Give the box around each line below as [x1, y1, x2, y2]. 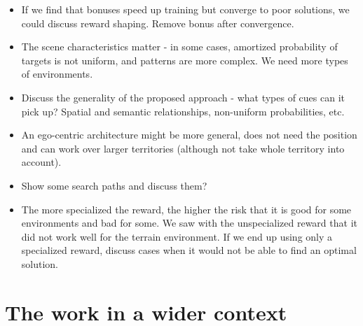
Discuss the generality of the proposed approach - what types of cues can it [21, 90, 345, 104]
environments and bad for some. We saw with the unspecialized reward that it [21, 215, 357, 230]
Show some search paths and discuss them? [21, 178, 207, 192]
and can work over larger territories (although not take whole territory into [21, 141, 345, 155]
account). [21, 155, 62, 169]
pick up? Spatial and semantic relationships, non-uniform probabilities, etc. [21, 104, 345, 118]
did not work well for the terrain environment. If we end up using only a [21, 229, 333, 243]
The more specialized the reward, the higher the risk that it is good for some [21, 201, 352, 216]
